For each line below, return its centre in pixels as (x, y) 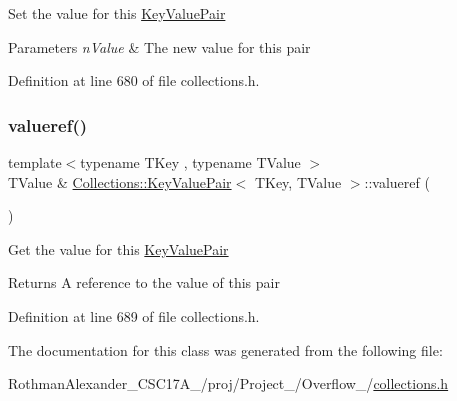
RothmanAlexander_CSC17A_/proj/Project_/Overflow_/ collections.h (228, 383)
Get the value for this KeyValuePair (118, 248)
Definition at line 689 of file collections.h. (134, 315)
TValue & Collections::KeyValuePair (120, 181)
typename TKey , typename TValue (190, 162)
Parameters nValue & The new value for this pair (159, 46)
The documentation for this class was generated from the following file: (225, 349)
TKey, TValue (298, 181)
